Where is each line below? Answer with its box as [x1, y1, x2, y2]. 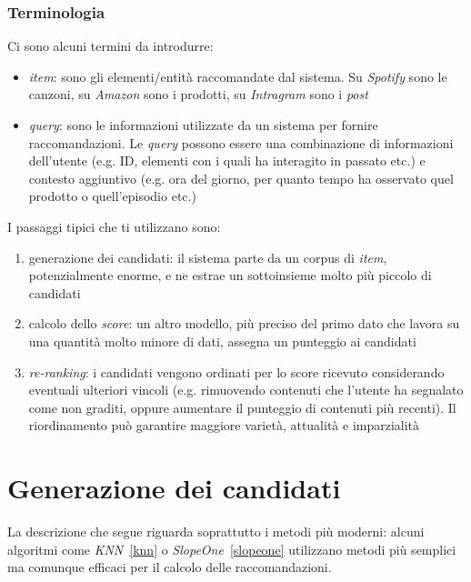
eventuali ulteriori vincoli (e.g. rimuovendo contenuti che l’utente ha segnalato [28, 380, 464, 399]
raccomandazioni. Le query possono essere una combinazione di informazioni [28, 133, 454, 152]
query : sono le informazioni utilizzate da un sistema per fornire [28, 115, 378, 134]
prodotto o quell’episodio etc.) [28, 186, 196, 206]
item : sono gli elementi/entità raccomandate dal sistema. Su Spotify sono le [28, 66, 447, 85]
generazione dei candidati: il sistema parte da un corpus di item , [28, 247, 387, 266]
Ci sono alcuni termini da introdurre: [7, 36, 214, 55]
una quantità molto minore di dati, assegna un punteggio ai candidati [28, 331, 416, 350]
